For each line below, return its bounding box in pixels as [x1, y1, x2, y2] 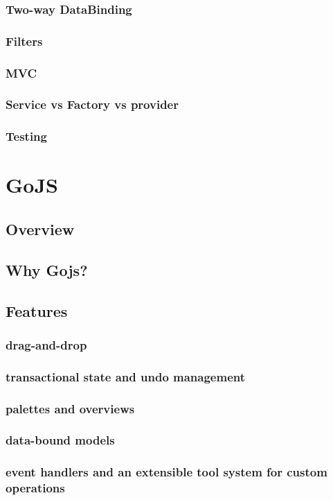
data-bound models [6, 431, 115, 449]
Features [6, 300, 68, 321]
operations [6, 479, 65, 497]
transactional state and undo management [6, 368, 246, 385]
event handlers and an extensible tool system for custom [6, 463, 327, 481]
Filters [6, 32, 43, 49]
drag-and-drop [6, 336, 87, 353]
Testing [6, 128, 47, 145]
